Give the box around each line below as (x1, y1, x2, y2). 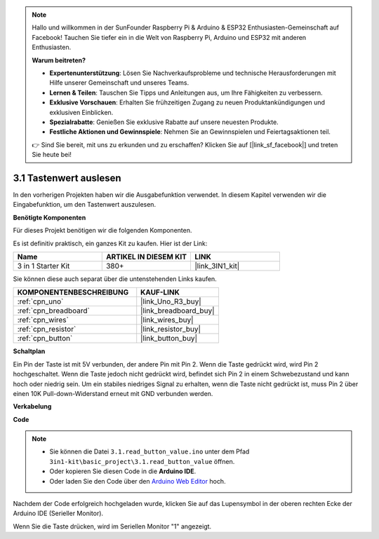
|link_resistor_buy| (140, 325, 201, 334)
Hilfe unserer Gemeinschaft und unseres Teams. (49, 79, 189, 87)
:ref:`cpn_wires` (17, 315, 69, 325)
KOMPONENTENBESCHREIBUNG (17, 287, 129, 297)
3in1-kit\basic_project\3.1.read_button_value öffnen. (49, 457, 235, 465)
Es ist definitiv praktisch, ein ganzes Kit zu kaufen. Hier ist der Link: (13, 239, 208, 247)
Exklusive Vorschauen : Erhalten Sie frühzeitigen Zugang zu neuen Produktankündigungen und (49, 98, 326, 107)
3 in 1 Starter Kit (17, 261, 70, 271)
